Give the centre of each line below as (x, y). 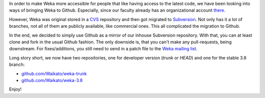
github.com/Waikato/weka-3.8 (52, 80)
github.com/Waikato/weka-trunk (54, 74)
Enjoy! (15, 89)
